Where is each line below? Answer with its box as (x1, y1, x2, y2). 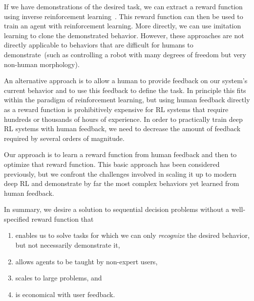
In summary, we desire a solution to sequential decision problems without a (4, 204, 230, 214)
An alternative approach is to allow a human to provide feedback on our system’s (4, 75, 248, 86)
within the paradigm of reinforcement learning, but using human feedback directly (4, 94, 250, 105)
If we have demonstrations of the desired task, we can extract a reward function (4, 1, 243, 11)
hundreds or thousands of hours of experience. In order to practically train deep (4, 114, 243, 124)
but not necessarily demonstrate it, (15, 240, 120, 250)
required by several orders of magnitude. (4, 133, 125, 143)
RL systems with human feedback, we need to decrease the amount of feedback (4, 123, 241, 134)
